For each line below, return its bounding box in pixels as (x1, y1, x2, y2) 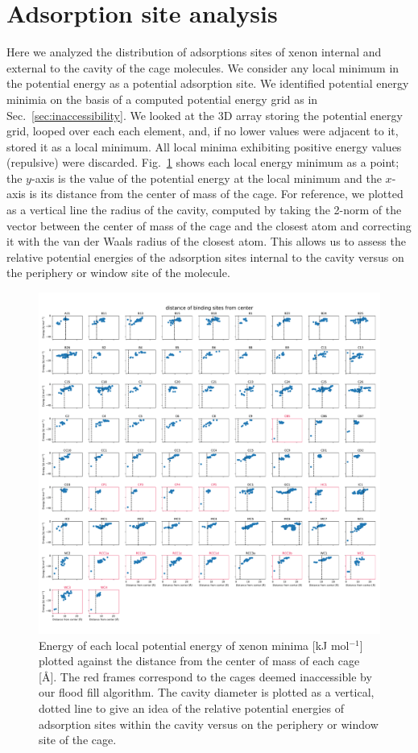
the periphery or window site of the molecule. (6, 264, 230, 281)
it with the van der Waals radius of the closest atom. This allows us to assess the (6, 233, 406, 250)
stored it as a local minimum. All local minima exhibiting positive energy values (6, 138, 402, 155)
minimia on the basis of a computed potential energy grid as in (6, 90, 318, 107)
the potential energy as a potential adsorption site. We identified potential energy (6, 75, 409, 92)
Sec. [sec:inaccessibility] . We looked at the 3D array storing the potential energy (6, 106, 403, 123)
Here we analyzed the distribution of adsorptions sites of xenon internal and (6, 43, 382, 60)
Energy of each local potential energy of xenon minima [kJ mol (39, 636, 350, 653)
